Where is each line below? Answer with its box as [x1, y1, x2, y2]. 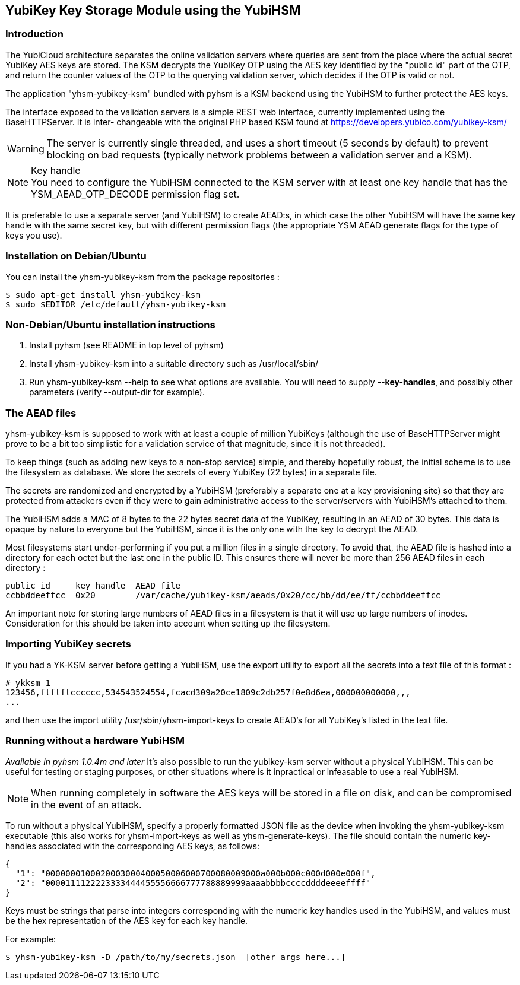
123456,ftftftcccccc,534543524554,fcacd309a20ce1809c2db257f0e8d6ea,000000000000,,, [5, 687, 411, 697]
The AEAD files [5, 406, 77, 419]
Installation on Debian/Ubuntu [5, 250, 147, 262]
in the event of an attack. [31, 798, 142, 811]
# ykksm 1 [5, 678, 50, 688]
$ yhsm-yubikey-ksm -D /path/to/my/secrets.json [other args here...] [5, 952, 346, 962]
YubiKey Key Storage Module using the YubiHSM [5, 3, 301, 18]
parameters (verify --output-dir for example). [29, 387, 205, 398]
